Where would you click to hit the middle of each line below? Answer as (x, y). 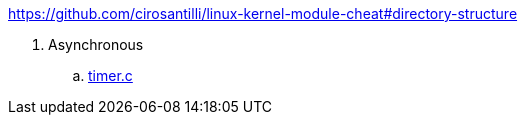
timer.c (110, 75)
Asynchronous (96, 44)
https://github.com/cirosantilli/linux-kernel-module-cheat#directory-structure (263, 13)
